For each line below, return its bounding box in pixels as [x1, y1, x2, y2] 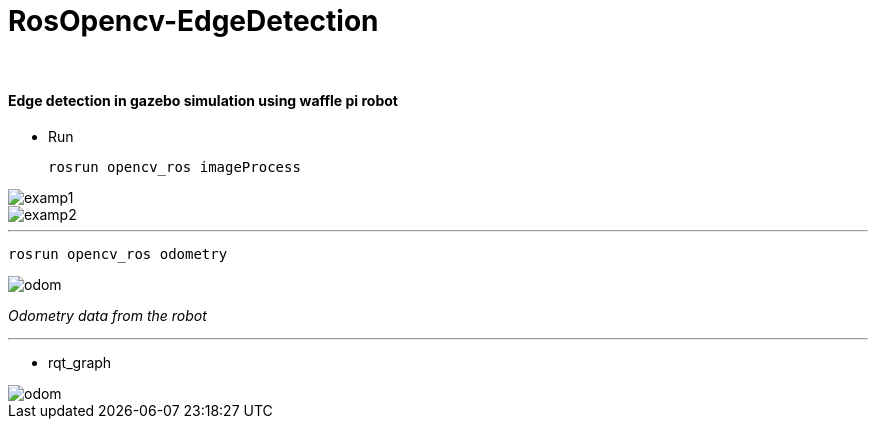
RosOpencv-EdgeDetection [8, 4, 379, 38]
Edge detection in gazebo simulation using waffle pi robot [8, 92, 398, 110]
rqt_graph [48, 353, 112, 371]
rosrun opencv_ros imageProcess [48, 158, 301, 175]
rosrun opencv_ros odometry [8, 245, 228, 262]
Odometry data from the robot [8, 306, 207, 324]
